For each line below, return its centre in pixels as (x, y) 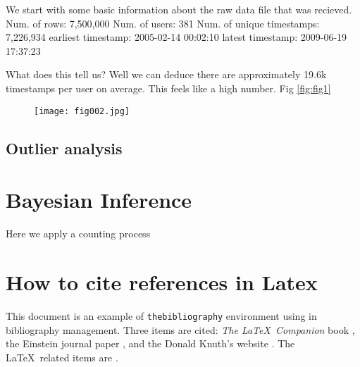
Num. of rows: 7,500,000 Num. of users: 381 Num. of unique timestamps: (163, 23)
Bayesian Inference (99, 200)
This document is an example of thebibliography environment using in (161, 315)
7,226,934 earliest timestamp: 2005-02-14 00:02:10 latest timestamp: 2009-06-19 (176, 37)
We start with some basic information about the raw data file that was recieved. (179, 9)
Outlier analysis (64, 148)
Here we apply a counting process (78, 234)
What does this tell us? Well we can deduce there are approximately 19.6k (166, 74)
